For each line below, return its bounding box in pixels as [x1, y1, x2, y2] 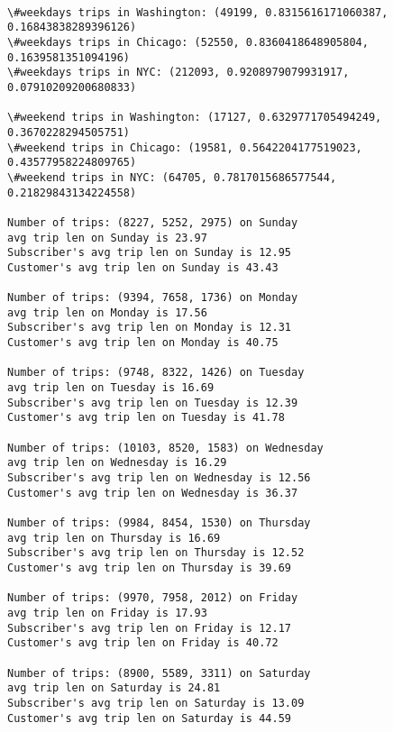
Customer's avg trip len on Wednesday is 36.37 [7, 486, 298, 499]
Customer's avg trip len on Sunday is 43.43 [7, 261, 279, 274]
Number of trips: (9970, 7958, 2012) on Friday [7, 591, 298, 605]
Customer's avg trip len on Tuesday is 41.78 [7, 411, 285, 425]
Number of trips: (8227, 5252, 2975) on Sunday [7, 215, 298, 229]
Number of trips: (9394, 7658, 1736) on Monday [7, 291, 298, 305]
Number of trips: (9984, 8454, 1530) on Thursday [7, 516, 311, 529]
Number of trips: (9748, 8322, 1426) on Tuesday [7, 366, 305, 380]
